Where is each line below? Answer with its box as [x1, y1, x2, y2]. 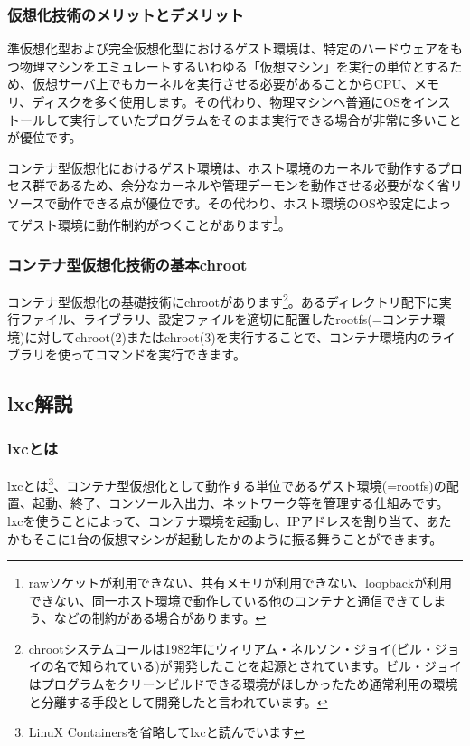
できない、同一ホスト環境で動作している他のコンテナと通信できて [28, 590, 421, 609]
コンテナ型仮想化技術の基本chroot [7, 253, 248, 275]
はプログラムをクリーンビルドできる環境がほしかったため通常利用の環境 [28, 674, 458, 693]
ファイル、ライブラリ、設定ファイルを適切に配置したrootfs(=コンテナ [19, 310, 433, 329]
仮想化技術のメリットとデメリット [7, 3, 244, 25]
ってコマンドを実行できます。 [70, 345, 246, 364]
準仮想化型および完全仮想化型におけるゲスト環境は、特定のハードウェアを [7, 39, 450, 58]
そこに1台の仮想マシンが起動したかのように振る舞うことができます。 [32, 529, 443, 548]
